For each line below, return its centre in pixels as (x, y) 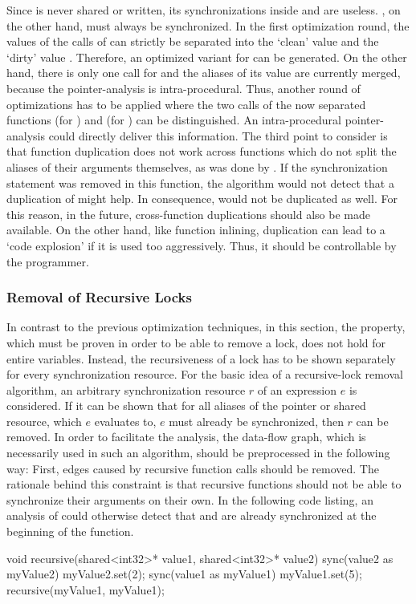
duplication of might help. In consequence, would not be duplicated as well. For (202, 199)
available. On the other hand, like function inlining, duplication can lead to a (196, 230)
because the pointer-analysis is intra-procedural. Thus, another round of (184, 88)
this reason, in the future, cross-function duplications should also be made (188, 214)
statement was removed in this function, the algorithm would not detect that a (200, 182)
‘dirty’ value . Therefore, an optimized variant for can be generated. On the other (207, 57)
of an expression (297, 389)
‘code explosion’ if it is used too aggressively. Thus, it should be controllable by (202, 245)
